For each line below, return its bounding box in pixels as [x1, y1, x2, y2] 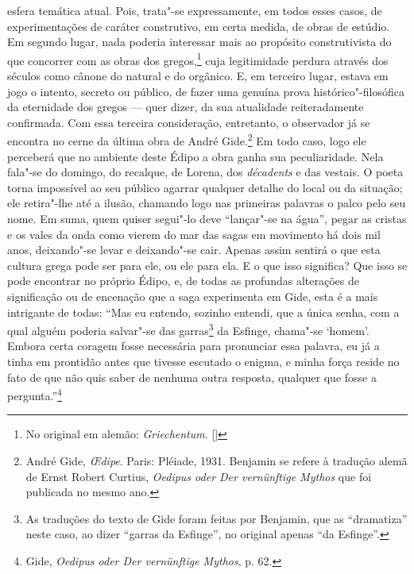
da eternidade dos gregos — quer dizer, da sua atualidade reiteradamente [7, 98, 364, 115]
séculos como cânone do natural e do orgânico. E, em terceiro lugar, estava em [7, 67, 389, 84]
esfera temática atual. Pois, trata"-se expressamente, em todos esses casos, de [7, 2, 382, 18]
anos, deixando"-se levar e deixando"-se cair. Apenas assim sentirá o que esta [7, 241, 381, 258]
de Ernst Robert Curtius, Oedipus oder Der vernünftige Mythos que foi [25, 468, 372, 484]
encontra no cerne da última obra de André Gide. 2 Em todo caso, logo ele [7, 130, 366, 149]
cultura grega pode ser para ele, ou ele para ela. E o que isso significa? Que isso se [7, 256, 408, 273]
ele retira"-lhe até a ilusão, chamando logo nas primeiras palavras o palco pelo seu [7, 195, 406, 211]
